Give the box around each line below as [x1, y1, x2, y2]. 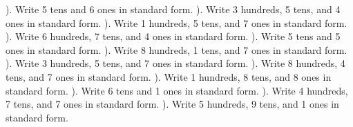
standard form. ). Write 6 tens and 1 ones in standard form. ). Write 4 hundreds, [6, 83, 348, 97]
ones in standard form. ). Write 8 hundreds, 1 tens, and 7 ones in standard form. [6, 42, 347, 57]
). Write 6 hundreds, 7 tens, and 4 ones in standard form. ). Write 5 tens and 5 [6, 29, 341, 43]
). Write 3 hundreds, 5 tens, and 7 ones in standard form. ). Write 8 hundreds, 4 [6, 56, 345, 70]
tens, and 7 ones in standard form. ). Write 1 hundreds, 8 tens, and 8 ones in [6, 69, 332, 84]
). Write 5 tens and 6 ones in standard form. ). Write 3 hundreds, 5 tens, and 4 [6, 2, 341, 16]
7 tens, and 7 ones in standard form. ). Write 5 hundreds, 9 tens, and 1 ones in [6, 97, 339, 111]
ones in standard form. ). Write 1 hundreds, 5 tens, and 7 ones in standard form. [6, 15, 347, 30]
